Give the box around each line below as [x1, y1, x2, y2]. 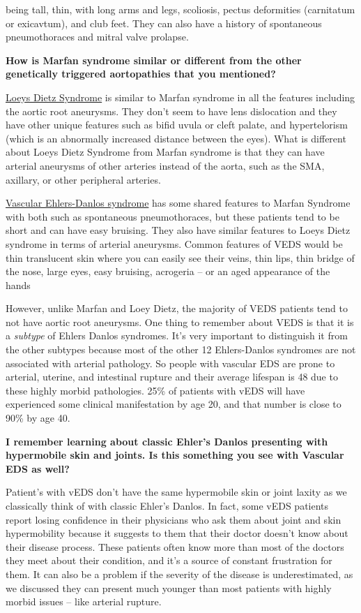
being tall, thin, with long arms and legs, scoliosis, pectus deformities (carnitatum [6, 2, 355, 16]
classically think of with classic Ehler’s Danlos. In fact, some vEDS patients [6, 498, 329, 512]
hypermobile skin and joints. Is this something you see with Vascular [6, 448, 344, 462]
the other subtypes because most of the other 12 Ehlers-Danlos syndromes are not [6, 342, 356, 357]
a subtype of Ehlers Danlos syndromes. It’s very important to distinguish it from [6, 328, 348, 343]
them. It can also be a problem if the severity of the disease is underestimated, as [6, 566, 353, 581]
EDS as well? [6, 461, 70, 475]
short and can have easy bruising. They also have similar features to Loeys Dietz [6, 223, 351, 237]
